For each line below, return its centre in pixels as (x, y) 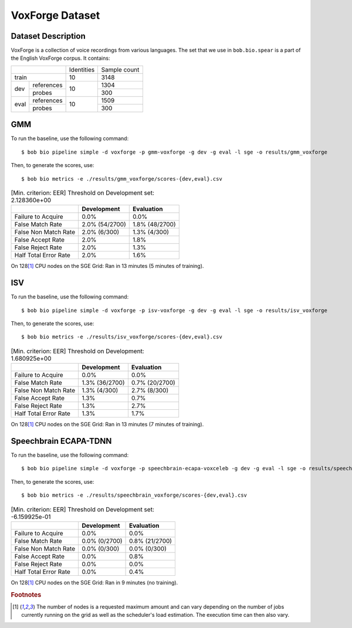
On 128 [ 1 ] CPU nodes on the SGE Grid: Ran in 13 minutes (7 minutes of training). (107, 425)
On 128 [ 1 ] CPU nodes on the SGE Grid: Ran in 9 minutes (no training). (94, 582)
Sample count (120, 69)
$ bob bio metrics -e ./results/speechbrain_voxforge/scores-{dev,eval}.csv (134, 495)
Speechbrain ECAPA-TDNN (61, 441)
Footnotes (26, 595)
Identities (82, 69)
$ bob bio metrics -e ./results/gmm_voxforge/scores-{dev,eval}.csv (122, 179)
